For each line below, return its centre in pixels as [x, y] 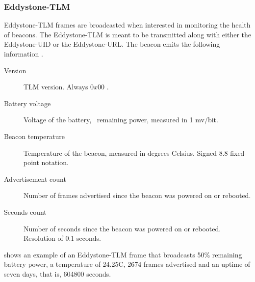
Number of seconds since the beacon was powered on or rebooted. [122, 228]
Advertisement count [35, 179]
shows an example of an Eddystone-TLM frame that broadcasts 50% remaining [123, 254]
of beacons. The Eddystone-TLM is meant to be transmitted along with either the [127, 34]
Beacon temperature [34, 136]
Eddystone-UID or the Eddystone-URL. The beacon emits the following [112, 44]
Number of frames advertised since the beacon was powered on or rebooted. [137, 195]
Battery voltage [27, 103]
